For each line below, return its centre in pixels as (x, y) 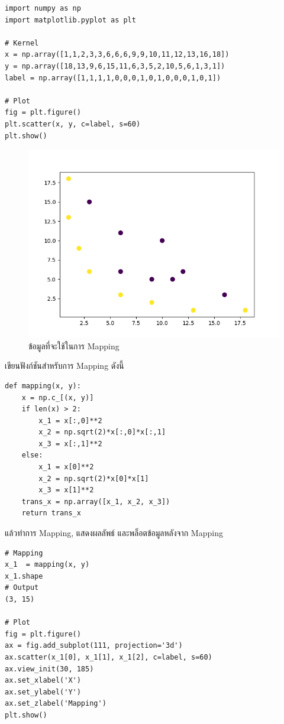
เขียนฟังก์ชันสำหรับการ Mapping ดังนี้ (64, 366)
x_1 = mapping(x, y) (47, 565)
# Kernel (22, 43)
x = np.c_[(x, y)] (58, 397)
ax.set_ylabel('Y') (43, 692)
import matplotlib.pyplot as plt (70, 20)
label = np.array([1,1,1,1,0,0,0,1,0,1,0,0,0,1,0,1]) (113, 78)
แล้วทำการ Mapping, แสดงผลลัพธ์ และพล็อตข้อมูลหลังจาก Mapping (114, 533)
